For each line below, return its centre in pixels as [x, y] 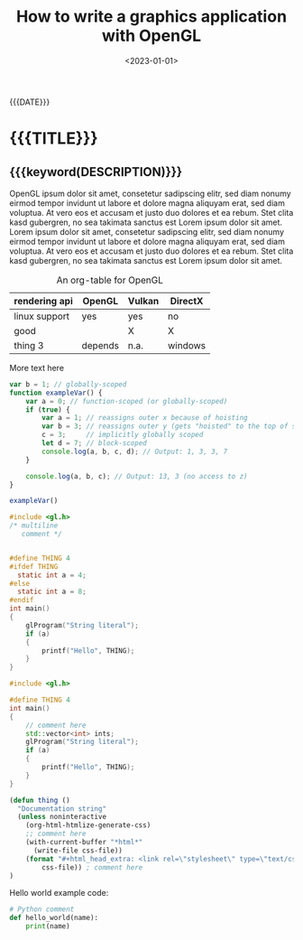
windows [187, 345]
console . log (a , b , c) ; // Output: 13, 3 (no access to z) [137, 476]
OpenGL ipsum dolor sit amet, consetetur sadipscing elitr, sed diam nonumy [150, 193]
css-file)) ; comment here [92, 867]
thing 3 [29, 345]
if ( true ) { [48, 410]
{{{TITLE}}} [54, 139]
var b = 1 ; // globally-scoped [68, 384]
